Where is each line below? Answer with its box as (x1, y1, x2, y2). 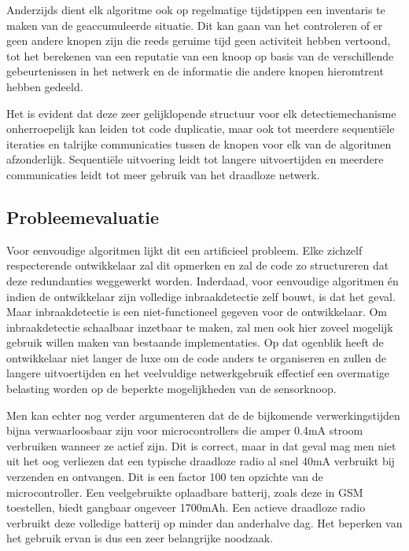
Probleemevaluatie (6, 204, 160, 229)
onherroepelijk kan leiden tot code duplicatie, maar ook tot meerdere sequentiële (6, 120, 395, 137)
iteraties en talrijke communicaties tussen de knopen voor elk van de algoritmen (6, 135, 392, 152)
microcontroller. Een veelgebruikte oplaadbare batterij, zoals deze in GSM (6, 483, 363, 500)
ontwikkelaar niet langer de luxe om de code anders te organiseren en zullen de (6, 349, 386, 365)
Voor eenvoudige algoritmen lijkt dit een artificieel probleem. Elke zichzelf (6, 241, 363, 258)
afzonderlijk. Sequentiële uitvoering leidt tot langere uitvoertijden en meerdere (6, 151, 384, 167)
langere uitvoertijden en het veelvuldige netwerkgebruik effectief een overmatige (6, 365, 390, 381)
